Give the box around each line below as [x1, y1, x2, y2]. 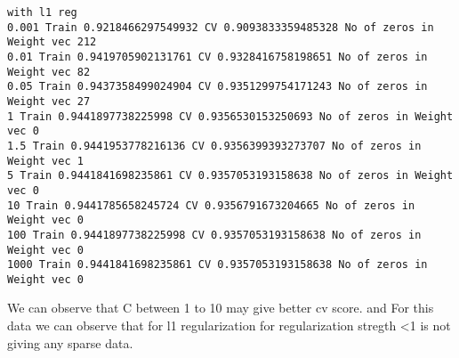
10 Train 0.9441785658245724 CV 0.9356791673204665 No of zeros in [7, 199, 415, 212]
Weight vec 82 [7, 65, 91, 78]
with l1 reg [7, 6, 77, 19]
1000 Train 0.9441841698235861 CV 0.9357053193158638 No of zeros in [7, 258, 428, 272]
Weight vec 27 [7, 94, 91, 108]
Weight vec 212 [7, 36, 97, 49]
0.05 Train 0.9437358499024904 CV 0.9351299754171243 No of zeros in [7, 80, 428, 94]
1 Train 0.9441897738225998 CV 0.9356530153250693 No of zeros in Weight [7, 110, 454, 123]
